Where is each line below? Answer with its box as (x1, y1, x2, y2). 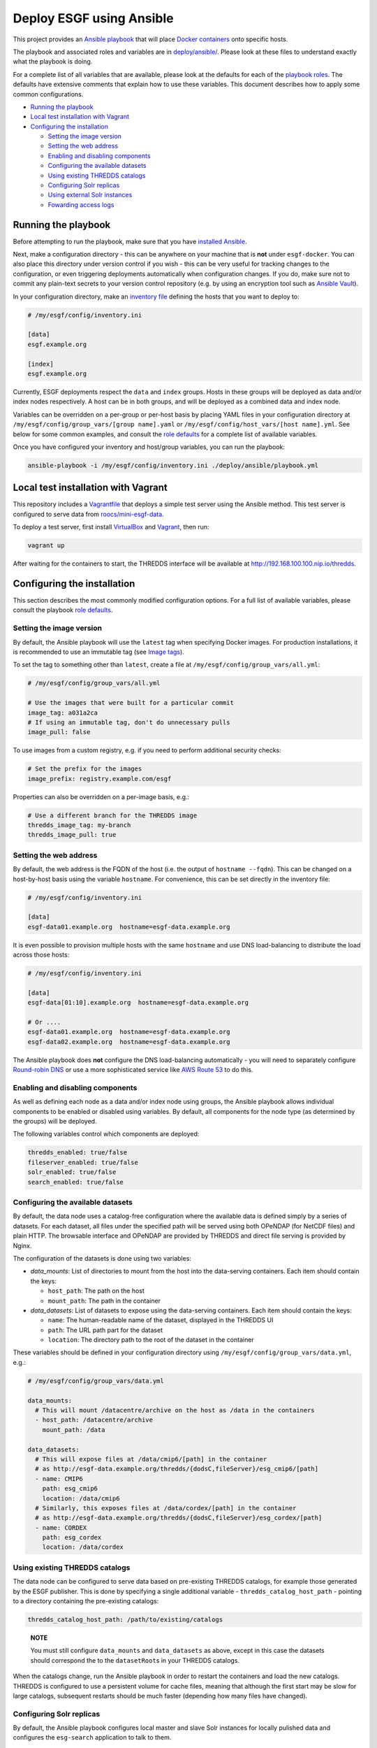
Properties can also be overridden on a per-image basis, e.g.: (13, 792, 190, 801)
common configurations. (13, 89, 84, 98)
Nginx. (13, 1241, 32, 1249)
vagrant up (27, 542, 65, 550)
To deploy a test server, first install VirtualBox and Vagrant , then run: (13, 523, 209, 531)
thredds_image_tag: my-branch (27, 822, 131, 829)
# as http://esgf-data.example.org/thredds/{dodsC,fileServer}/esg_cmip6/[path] (35, 1465, 319, 1473)
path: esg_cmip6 (42, 1484, 98, 1493)
